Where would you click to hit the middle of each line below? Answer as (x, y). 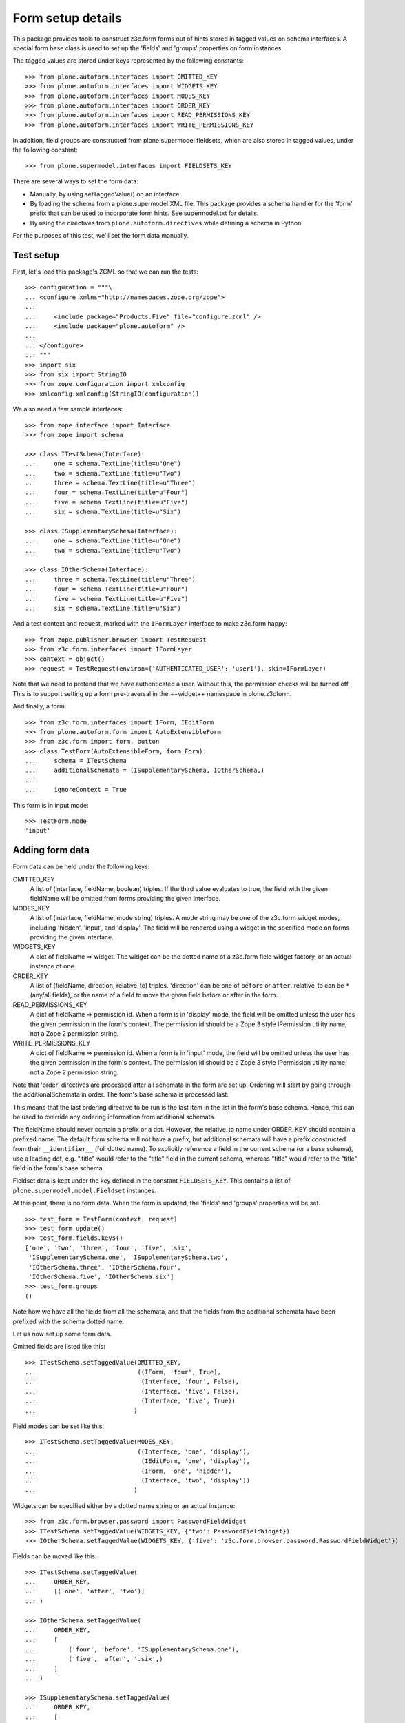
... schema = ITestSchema (76, 761)
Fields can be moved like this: (55, 1556)
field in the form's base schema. (59, 1168)
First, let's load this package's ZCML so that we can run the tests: (106, 272)
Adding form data (51, 850)
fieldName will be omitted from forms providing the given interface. (125, 899)
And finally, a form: (40, 706)
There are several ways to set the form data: (76, 181)
